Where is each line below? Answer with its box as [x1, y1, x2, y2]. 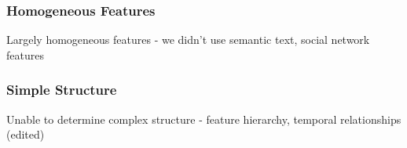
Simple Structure [6, 80, 117, 99]
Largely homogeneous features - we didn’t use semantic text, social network [6, 31, 370, 48]
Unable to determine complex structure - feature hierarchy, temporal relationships [6, 110, 401, 127]
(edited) [6, 126, 45, 143]
